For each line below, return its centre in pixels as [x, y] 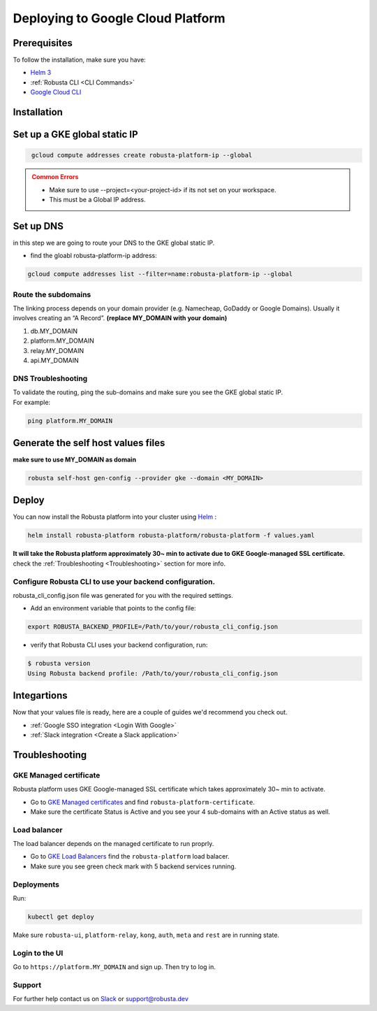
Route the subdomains [52, 294]
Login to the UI [38, 953]
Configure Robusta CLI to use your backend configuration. [114, 582]
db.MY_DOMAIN [54, 331]
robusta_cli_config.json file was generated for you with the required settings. [123, 595]
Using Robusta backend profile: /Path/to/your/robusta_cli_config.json [153, 673]
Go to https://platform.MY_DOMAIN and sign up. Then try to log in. [114, 967]
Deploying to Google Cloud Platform [119, 18]
